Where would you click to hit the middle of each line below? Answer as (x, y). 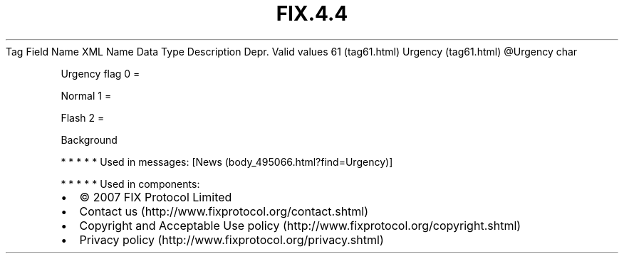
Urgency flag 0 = (100, 73)
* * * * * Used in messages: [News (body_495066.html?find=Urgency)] (227, 162)
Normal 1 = (86, 95)
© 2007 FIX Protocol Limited (156, 197)
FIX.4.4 (312, 14)
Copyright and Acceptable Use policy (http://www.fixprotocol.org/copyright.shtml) (300, 225)
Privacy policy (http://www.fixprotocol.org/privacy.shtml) (232, 239)
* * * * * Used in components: (130, 184)
